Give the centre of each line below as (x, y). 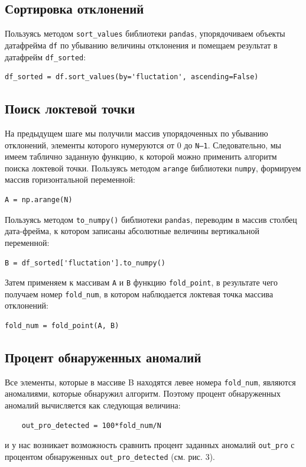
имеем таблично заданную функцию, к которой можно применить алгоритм (141, 156)
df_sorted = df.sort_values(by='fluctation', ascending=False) (132, 77)
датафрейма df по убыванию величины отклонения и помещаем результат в (141, 45)
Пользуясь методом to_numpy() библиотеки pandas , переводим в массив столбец (151, 219)
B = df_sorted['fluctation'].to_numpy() (85, 263)
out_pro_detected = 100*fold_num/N (91, 425)
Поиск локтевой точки (70, 108)
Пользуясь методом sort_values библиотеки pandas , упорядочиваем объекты (145, 33)
